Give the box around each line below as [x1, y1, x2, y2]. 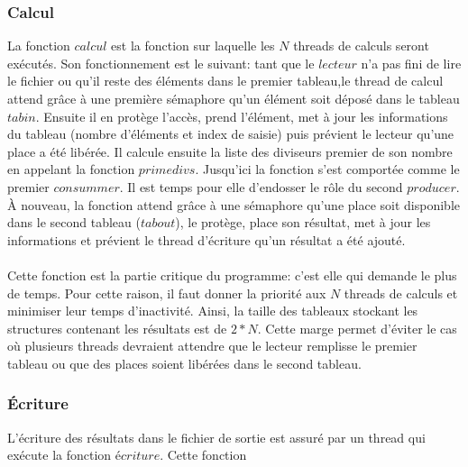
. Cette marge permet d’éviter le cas [257, 318, 457, 337]
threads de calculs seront [293, 36, 429, 55]
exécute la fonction [7, 445, 112, 464]
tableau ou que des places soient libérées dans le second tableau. [7, 353, 362, 372]
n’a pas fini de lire [361, 53, 462, 72]
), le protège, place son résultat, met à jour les [175, 213, 431, 232]
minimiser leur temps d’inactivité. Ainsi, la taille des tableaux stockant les [7, 301, 418, 320]
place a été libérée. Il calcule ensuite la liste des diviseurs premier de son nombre [7, 142, 453, 160]
